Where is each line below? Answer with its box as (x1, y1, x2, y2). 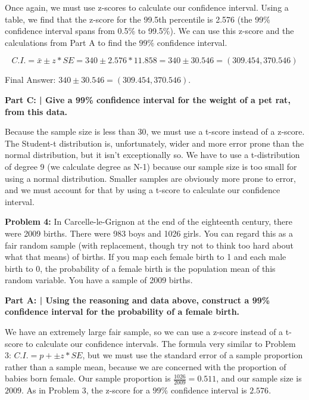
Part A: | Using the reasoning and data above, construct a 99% (5, 293, 270, 306)
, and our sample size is (216, 372, 302, 385)
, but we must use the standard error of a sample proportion (82, 349, 303, 361)
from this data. (5, 105, 68, 117)
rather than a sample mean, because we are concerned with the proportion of (5, 360, 286, 373)
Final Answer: (5, 73, 56, 86)
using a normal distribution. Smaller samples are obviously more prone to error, (5, 172, 296, 184)
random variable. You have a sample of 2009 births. (5, 274, 193, 286)
